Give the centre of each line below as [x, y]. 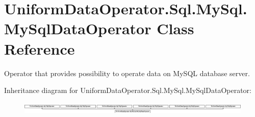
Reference [40, 48]
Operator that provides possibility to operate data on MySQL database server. [127, 73]
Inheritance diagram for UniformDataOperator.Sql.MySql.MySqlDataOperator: [128, 90]
